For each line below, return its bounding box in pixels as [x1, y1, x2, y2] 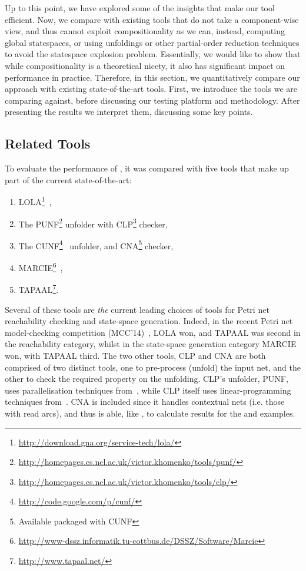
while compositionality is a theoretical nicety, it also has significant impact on [5, 59, 285, 71]
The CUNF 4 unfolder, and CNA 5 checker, [18, 237, 174, 252]
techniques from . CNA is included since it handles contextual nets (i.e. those [5, 395, 285, 408]
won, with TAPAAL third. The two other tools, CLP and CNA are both [5, 349, 266, 361]
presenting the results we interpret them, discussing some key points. [5, 105, 253, 118]
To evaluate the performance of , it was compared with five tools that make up [5, 162, 289, 174]
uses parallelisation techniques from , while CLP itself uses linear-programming [5, 384, 291, 396]
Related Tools [5, 134, 91, 153]
